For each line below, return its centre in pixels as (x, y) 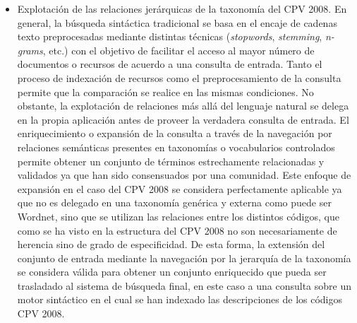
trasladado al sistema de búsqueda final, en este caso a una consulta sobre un (184, 285)
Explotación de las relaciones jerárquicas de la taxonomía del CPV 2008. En (182, 8)
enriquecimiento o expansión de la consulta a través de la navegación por (175, 133)
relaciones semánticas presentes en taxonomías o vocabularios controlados (176, 147)
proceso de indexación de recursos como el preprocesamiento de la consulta (179, 77)
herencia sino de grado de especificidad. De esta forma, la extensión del (171, 244)
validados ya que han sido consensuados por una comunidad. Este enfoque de (184, 175)
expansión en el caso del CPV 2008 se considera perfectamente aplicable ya (180, 188)
